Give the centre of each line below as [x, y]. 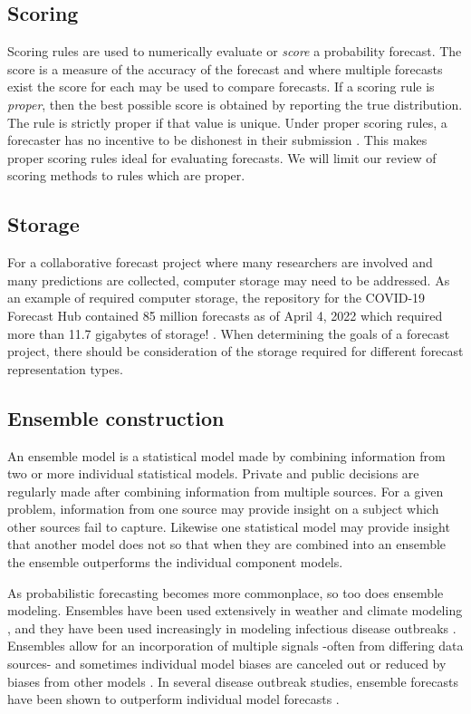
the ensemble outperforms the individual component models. [175, 562]
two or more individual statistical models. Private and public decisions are [213, 473]
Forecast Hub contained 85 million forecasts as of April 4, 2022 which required [225, 315]
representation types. [65, 368]
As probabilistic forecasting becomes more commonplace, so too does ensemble [226, 592]
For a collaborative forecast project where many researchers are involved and [220, 262]
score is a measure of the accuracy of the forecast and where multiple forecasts [225, 68]
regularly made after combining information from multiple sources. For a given [226, 491]
